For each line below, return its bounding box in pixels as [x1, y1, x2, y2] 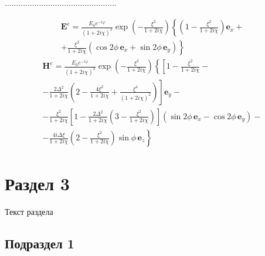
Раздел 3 [5, 171, 70, 196]
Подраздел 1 [5, 234, 74, 252]
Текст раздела [5, 206, 53, 218]
